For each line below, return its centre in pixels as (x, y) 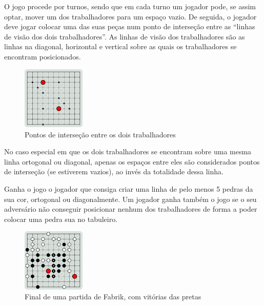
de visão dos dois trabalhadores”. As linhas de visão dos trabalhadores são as (125, 36)
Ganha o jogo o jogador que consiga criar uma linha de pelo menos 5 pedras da (129, 188)
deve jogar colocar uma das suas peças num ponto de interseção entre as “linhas (130, 26)
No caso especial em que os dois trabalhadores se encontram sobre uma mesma (128, 151)
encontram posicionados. (43, 56)
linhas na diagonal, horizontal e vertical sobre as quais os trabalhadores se (120, 46)
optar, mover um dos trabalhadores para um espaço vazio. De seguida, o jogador (130, 16)
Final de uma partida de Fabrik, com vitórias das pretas (113, 297)
